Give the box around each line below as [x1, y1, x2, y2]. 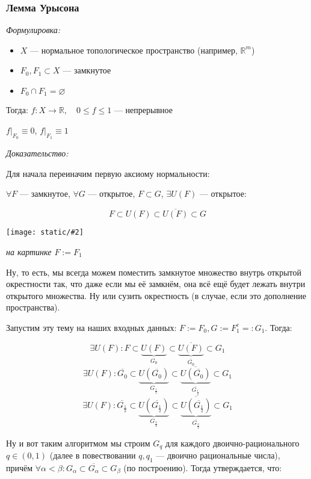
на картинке [6, 245, 52, 258]
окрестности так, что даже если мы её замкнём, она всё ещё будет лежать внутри [6, 277, 306, 290]
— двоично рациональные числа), [156, 449, 280, 462]
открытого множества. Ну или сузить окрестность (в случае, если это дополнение [6, 289, 307, 301]
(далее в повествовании [49, 449, 136, 462]
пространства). [6, 301, 60, 314]
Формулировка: [6, 23, 61, 36]
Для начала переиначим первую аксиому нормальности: [6, 167, 210, 179]
